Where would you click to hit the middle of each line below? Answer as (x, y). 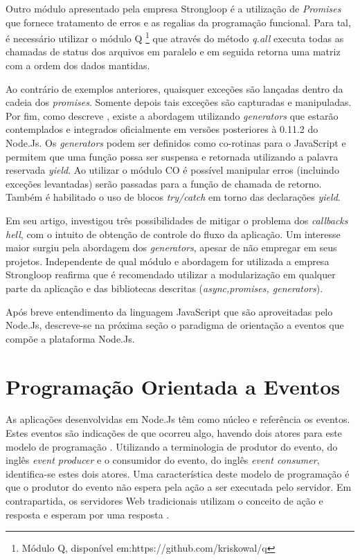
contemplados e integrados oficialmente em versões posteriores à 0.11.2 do (162, 129)
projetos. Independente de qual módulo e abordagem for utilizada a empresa (168, 261)
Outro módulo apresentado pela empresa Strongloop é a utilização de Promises (173, 8)
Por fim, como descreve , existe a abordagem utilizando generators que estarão (172, 115)
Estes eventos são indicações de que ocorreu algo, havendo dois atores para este (174, 433)
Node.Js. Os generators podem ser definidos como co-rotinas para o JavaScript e (176, 143)
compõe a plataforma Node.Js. (70, 338)
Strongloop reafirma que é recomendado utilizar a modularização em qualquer (171, 274)
